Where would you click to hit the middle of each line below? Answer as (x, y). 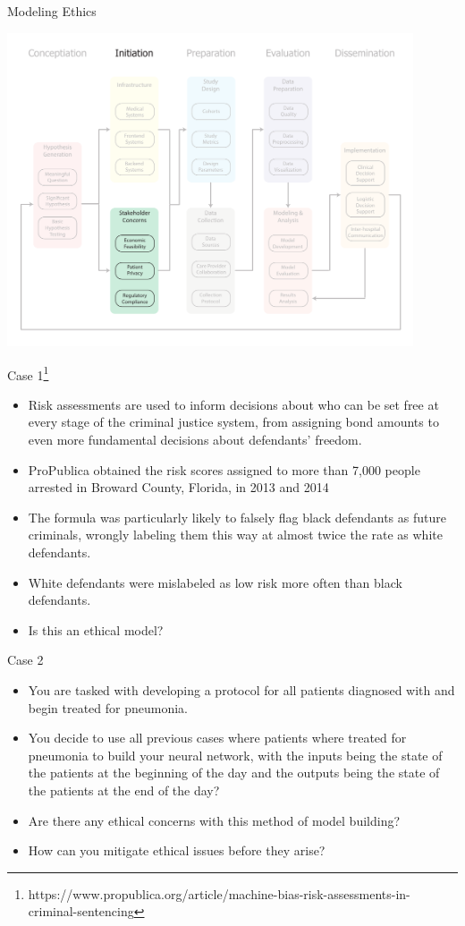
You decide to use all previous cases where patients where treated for (217, 738)
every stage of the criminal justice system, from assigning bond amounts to (233, 422)
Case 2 (25, 660)
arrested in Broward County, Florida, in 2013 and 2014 (178, 487)
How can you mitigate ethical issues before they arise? (177, 850)
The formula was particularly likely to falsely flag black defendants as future (237, 517)
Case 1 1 (28, 373)
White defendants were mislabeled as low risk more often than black (215, 582)
